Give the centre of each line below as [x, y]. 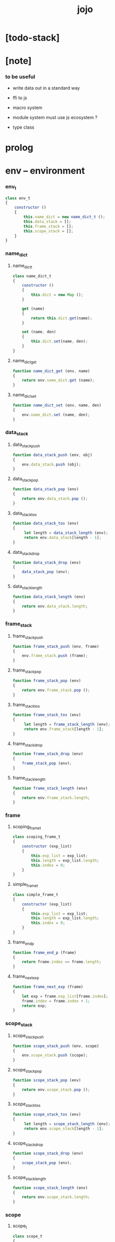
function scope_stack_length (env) [50, 1188]
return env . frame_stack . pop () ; [56, 690]
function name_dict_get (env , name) [51, 371]
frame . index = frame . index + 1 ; [56, 1001]
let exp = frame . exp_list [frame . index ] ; [65, 996]
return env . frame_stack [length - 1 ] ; [64, 729]
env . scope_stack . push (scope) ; [55, 1055]
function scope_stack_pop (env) [47, 1080]
